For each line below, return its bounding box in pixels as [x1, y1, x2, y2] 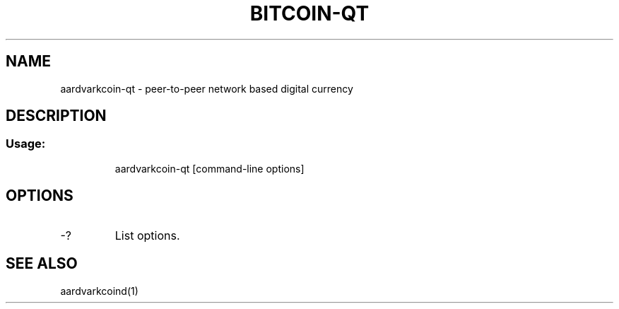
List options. [114, 228, 180, 243]
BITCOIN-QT [249, 1, 370, 25]
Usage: [6, 136, 46, 151]
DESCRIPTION [6, 107, 107, 125]
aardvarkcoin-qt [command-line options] [114, 162, 305, 175]
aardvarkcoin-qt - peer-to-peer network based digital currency [60, 82, 353, 95]
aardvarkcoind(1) [60, 284, 138, 297]
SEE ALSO [6, 255, 78, 273]
